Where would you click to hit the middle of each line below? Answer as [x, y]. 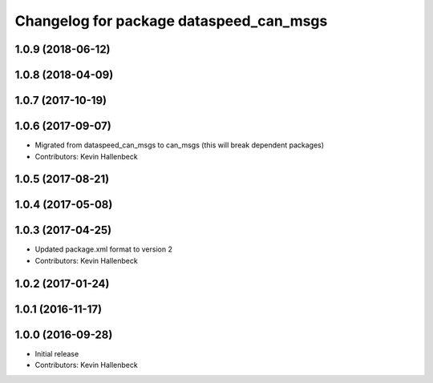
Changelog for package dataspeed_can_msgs [171, 21]
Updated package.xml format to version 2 [103, 249]
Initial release [57, 353]
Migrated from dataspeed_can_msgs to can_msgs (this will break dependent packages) [180, 145]
